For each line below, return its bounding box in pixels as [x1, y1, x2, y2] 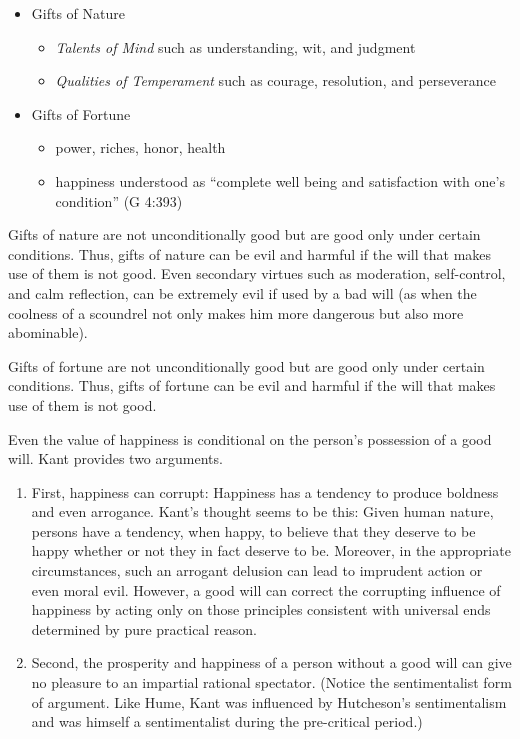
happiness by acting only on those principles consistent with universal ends [31, 599, 491, 620]
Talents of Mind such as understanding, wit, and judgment [55, 36, 416, 57]
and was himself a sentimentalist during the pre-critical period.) [31, 711, 423, 732]
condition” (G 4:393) [55, 190, 183, 211]
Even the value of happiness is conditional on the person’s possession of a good [8, 428, 492, 449]
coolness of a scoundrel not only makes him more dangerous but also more [8, 302, 464, 323]
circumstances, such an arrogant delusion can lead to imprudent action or [31, 560, 483, 581]
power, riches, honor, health [55, 137, 226, 158]
